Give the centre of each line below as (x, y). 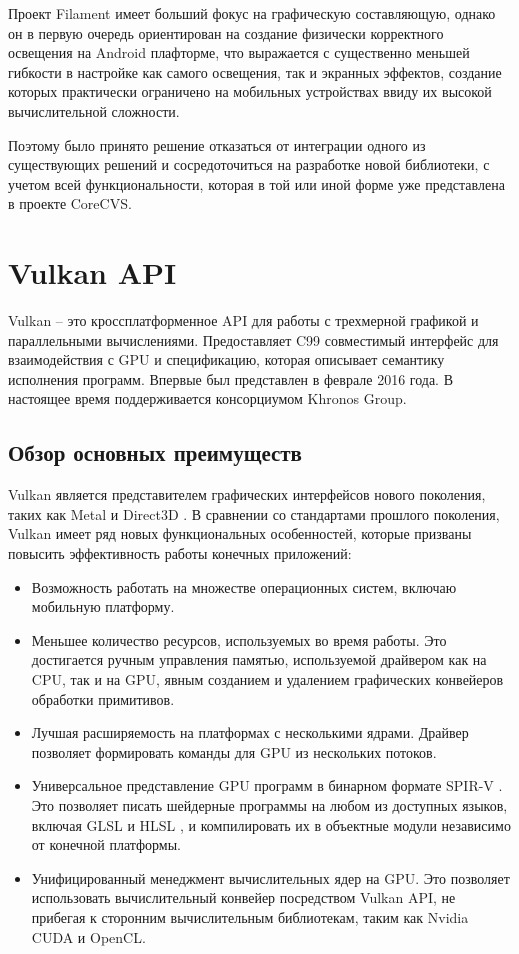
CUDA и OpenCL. (88, 936)
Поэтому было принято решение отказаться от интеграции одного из (217, 144)
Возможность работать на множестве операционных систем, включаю (244, 586)
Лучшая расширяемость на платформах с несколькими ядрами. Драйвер (250, 732)
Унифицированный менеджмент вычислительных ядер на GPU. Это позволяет (270, 877)
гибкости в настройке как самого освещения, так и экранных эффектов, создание (255, 71)
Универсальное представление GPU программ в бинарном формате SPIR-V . (267, 785)
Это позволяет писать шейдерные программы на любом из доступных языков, (269, 804)
